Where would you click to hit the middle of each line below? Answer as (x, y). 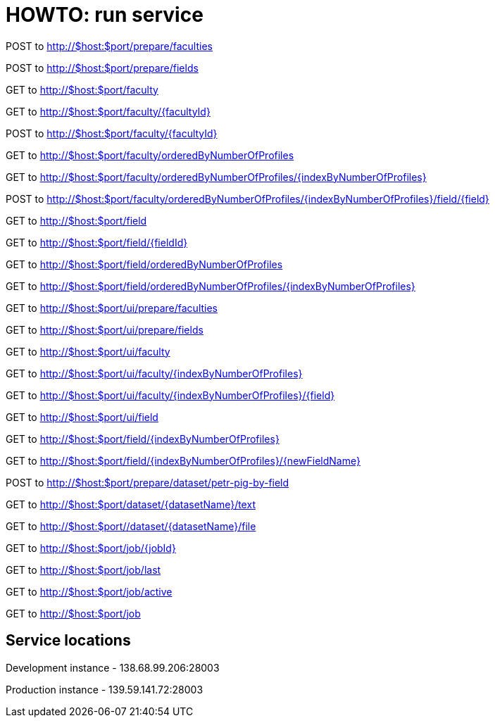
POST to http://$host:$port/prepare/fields (102, 68)
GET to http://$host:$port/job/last (83, 570)
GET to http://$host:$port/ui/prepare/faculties (112, 308)
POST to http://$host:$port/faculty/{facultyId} (112, 133)
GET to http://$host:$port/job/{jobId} (91, 548)
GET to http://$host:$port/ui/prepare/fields (105, 329)
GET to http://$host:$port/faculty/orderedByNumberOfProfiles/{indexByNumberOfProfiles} (216, 177)
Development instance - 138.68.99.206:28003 (113, 667)
